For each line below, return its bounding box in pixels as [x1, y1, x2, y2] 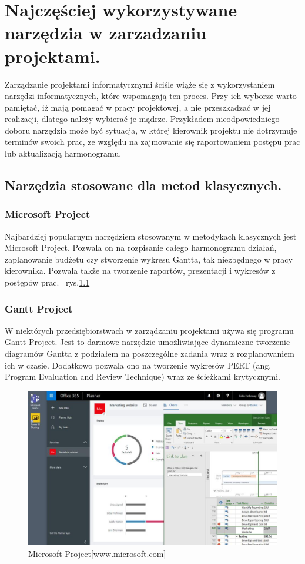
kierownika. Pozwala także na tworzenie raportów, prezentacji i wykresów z [5, 264, 276, 277]
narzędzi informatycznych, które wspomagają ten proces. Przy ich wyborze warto [5, 89, 297, 102]
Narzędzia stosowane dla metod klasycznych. [5, 176, 282, 194]
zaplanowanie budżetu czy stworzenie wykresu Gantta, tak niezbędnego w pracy [5, 253, 293, 265]
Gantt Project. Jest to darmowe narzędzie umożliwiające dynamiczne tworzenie [5, 336, 290, 348]
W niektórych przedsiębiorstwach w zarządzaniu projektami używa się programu [5, 324, 294, 336]
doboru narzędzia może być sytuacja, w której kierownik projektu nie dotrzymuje [5, 124, 297, 136]
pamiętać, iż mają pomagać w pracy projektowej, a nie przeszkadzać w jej [5, 101, 271, 113]
